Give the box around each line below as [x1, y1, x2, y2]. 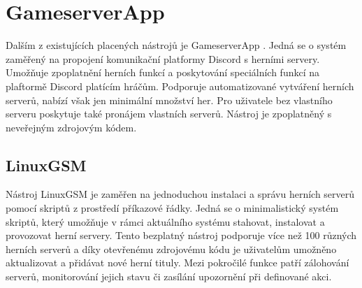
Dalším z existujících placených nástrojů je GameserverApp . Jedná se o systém [6, 38, 347, 52]
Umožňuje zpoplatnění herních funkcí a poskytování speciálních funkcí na [6, 65, 320, 80]
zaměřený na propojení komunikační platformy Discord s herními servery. [6, 51, 320, 66]
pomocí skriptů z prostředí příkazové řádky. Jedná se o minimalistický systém [6, 201, 339, 215]
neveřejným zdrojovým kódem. [6, 120, 137, 134]
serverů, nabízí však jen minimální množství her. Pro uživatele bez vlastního [6, 92, 333, 107]
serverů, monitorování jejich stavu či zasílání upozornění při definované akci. [6, 269, 332, 284]
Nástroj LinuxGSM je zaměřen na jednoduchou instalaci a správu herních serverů [6, 187, 355, 201]
